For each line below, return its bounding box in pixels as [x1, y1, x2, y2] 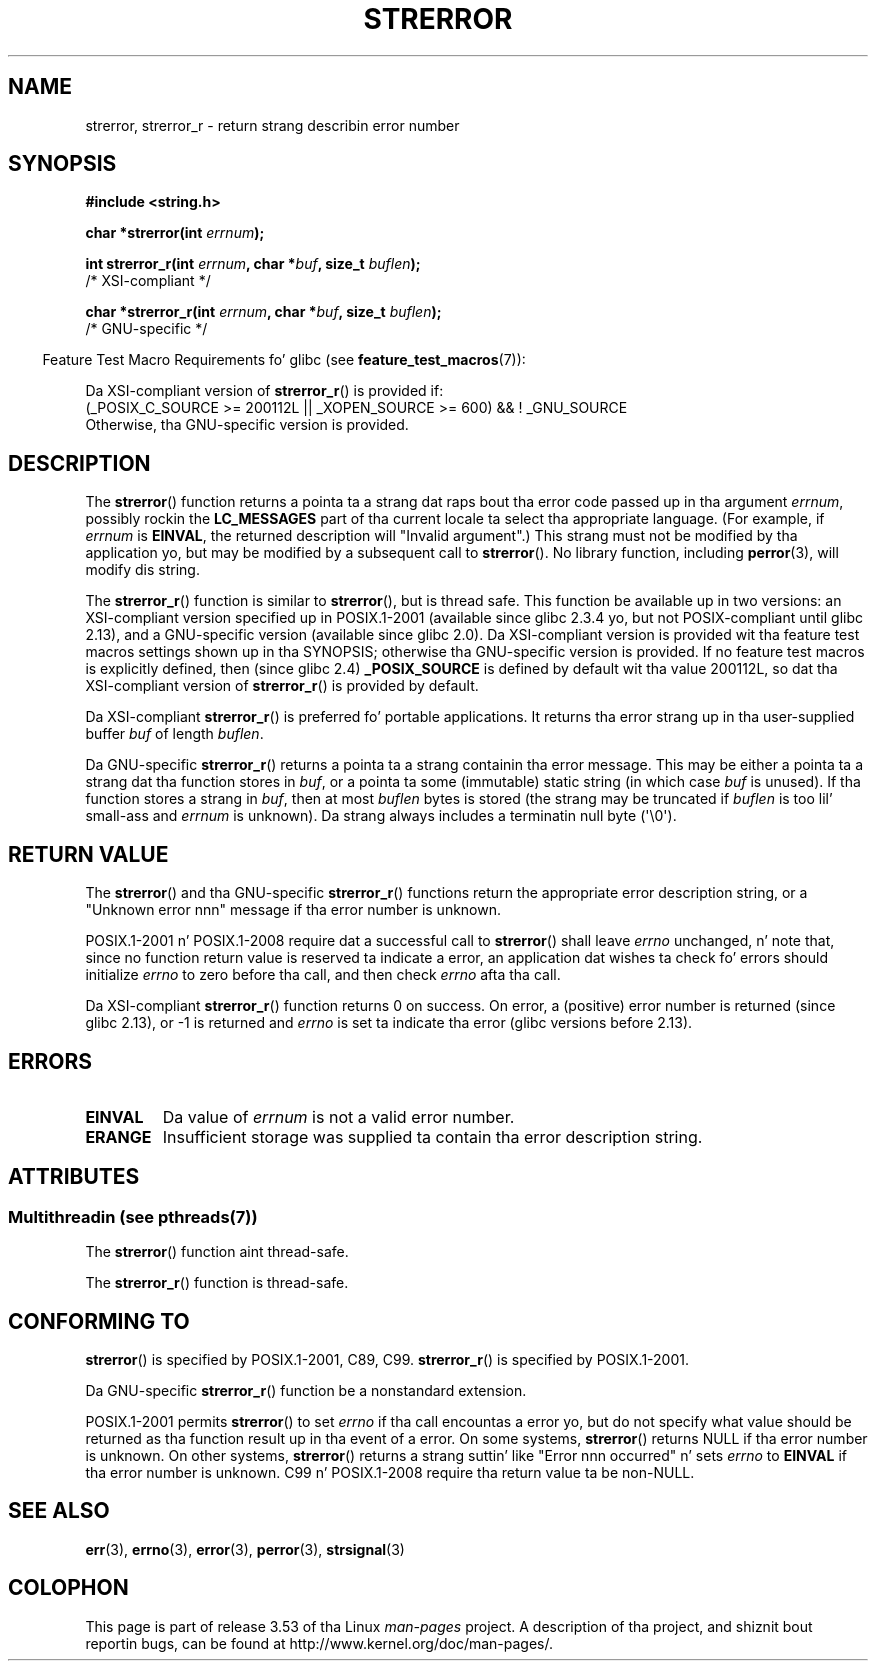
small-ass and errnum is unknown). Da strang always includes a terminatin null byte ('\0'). [85, 807, 677, 825]
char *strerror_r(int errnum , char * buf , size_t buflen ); [85, 303, 442, 321]
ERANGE [85, 1126, 152, 1147]
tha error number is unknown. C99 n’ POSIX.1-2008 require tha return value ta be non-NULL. [85, 1464, 695, 1482]
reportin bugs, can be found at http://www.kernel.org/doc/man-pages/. [85, 1634, 554, 1652]
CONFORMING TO [8, 1308, 190, 1334]
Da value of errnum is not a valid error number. [162, 1106, 515, 1127]
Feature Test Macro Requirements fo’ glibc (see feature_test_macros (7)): [42, 351, 526, 369]
